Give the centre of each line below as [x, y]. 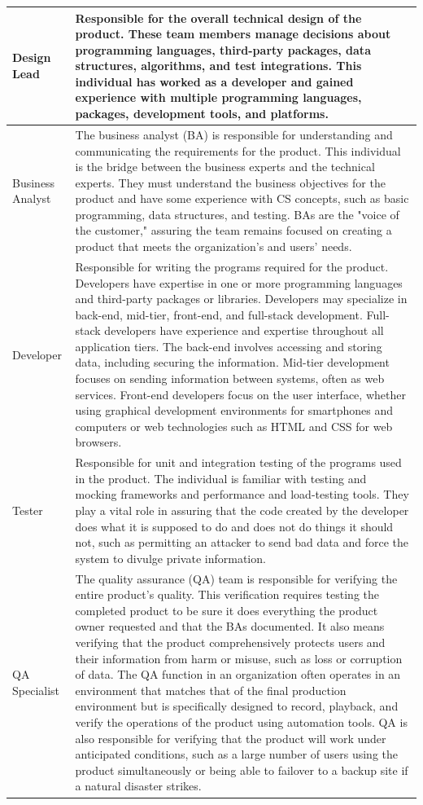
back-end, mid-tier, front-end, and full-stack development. [219, 314]
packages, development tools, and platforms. [202, 114]
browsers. [98, 442]
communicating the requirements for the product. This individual [238, 150]
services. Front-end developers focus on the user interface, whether [240, 394]
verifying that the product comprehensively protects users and [230, 642]
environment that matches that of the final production [211, 690]
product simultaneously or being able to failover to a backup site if [242, 770]
